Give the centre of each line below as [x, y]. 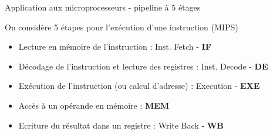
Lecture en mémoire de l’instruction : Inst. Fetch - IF [115, 46]
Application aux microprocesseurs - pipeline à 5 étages [103, 7]
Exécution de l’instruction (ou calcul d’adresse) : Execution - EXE [139, 86]
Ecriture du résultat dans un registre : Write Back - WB [121, 125]
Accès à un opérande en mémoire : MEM [94, 105]
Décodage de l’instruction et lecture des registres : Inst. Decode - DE [143, 66]
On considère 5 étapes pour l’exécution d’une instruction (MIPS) [122, 27]
